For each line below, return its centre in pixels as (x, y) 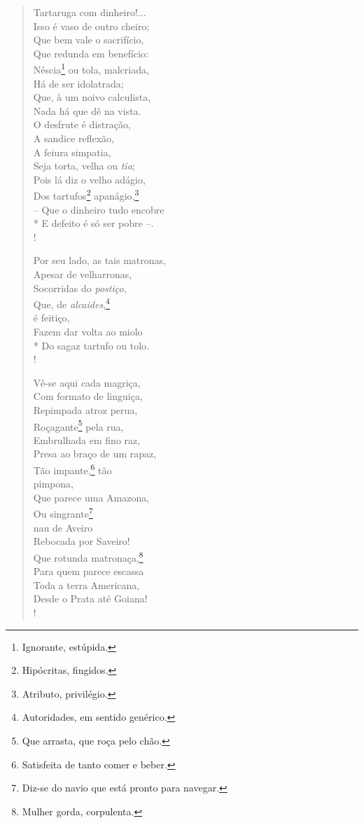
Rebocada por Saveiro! (82, 541)
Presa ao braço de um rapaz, (95, 454)
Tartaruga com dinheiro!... (90, 12)
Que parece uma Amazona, (91, 497)
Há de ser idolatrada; (78, 83)
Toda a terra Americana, (86, 585)
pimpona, (53, 484)
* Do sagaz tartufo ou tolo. (91, 345)
